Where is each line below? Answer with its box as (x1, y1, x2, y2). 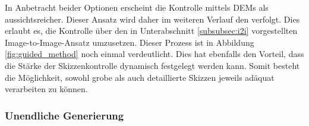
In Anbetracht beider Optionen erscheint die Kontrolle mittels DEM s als (5, 1, 269, 13)
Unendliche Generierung (5, 108, 124, 122)
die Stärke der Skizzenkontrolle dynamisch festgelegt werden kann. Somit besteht (5, 59, 300, 71)
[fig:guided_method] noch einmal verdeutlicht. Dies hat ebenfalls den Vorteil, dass (5, 48, 304, 60)
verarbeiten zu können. (5, 83, 88, 95)
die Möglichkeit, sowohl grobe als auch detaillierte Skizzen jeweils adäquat (5, 71, 275, 83)
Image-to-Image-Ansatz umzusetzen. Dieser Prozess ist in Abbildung (5, 36, 254, 48)
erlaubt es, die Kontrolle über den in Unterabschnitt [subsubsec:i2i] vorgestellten (5, 24, 298, 37)
